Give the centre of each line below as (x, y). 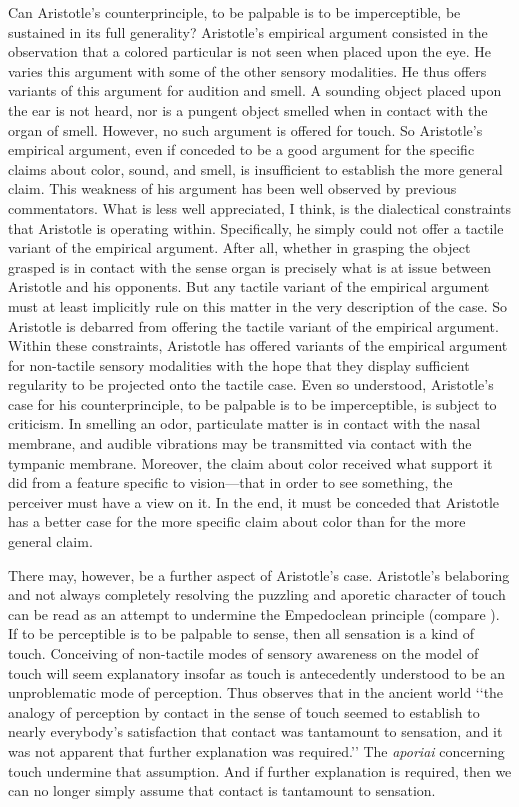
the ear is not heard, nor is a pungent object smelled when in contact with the (248, 109)
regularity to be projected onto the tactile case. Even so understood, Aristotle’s (251, 384)
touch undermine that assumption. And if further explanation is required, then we (260, 770)
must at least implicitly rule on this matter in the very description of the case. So (258, 305)
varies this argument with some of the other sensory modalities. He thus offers (247, 70)
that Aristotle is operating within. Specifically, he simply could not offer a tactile (256, 227)
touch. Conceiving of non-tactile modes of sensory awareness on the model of (243, 653)
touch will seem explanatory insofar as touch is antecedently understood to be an (257, 672)
